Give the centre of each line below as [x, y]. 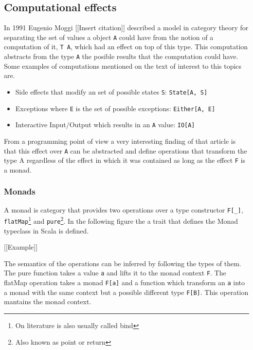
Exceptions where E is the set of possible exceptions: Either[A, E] [115, 108]
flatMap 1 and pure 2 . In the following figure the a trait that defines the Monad [121, 220]
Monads [20, 191]
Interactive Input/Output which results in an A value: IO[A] [105, 125]
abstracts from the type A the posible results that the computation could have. [121, 56]
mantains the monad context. [48, 301]
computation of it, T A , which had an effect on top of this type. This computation [126, 47]
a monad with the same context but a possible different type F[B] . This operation [126, 292]
